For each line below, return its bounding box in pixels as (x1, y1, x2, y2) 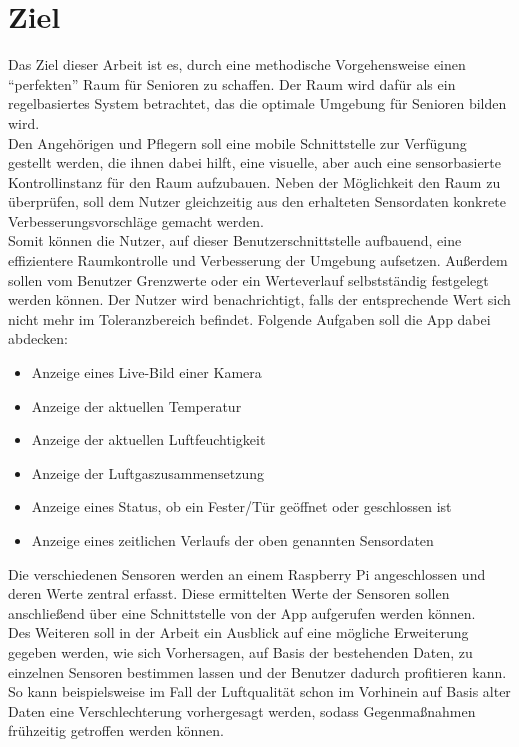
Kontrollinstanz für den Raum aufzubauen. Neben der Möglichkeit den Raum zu (8, 171, 501, 192)
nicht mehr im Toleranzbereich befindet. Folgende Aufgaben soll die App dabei (8, 308, 491, 329)
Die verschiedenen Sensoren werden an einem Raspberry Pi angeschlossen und (8, 563, 486, 584)
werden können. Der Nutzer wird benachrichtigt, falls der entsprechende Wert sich (8, 289, 511, 310)
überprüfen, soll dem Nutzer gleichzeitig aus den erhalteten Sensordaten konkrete (8, 191, 506, 212)
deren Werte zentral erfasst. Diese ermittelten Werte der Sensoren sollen (8, 583, 450, 604)
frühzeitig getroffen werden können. (8, 720, 224, 741)
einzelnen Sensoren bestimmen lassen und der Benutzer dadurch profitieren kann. (8, 661, 507, 682)
